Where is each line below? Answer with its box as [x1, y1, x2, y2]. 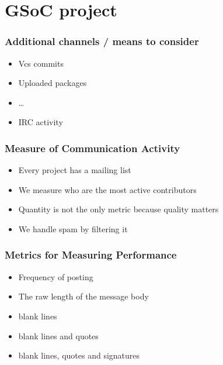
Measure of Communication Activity [5, 140, 180, 155]
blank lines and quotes [18, 329, 99, 342]
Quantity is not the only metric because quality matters [18, 203, 219, 215]
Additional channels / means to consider [5, 34, 199, 49]
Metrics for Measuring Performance [5, 247, 177, 262]
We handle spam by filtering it [18, 222, 128, 235]
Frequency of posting [18, 270, 93, 283]
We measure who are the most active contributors [18, 183, 197, 195]
